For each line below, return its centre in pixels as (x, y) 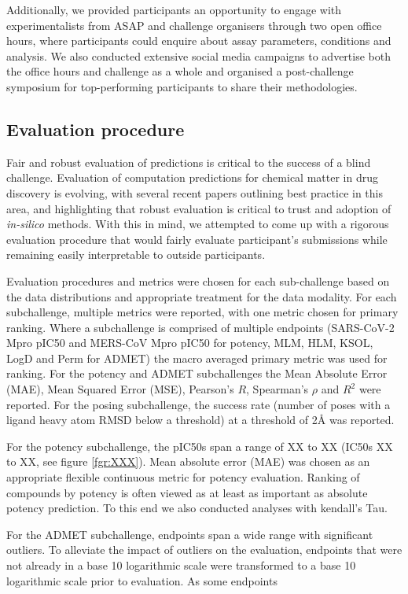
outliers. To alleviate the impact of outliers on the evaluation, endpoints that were (204, 550)
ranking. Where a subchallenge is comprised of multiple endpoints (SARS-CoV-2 (200, 327)
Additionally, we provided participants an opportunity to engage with (174, 9)
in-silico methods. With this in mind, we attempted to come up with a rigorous (198, 224)
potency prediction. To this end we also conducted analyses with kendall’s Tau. (197, 508)
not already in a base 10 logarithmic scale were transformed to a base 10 (181, 565)
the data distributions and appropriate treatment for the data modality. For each (202, 296)
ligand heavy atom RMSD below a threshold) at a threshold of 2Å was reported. (200, 420)
